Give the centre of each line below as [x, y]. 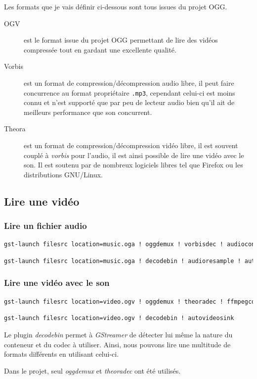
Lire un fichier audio [45, 226]
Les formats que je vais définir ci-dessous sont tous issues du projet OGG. [116, 6]
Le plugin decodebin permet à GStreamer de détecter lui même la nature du [118, 334]
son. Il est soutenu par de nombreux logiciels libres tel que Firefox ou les [133, 165]
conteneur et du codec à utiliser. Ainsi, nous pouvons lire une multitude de [117, 344]
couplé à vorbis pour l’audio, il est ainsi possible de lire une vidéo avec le [134, 155]
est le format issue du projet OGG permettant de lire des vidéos [121, 40]
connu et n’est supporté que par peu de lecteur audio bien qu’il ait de [129, 102]
